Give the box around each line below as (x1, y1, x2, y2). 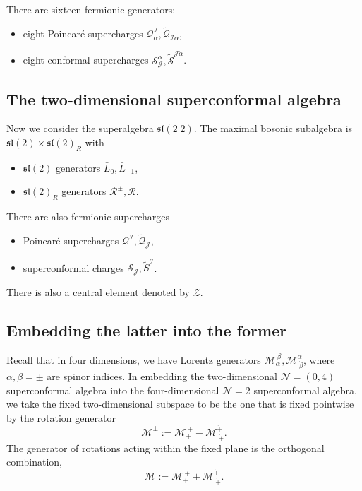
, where (303, 352, 335, 367)
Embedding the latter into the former (6, 319, 287, 341)
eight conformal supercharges (23, 52, 149, 67)
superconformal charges (23, 260, 124, 275)
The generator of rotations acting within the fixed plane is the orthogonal (6, 440, 325, 455)
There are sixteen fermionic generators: (6, 2, 176, 16)
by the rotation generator (6, 410, 116, 425)
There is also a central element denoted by (6, 284, 190, 299)
